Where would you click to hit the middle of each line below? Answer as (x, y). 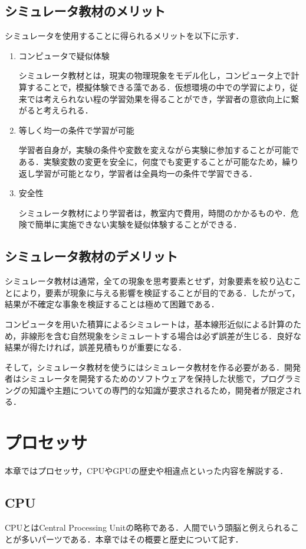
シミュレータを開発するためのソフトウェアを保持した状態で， (141, 379)
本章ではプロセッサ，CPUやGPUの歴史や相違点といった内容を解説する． (147, 471)
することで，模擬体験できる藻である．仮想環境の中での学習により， (158, 87)
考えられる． (68, 110)
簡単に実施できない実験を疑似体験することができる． (138, 224)
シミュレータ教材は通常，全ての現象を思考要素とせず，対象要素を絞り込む (149, 281)
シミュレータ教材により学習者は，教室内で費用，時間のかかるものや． (154, 212)
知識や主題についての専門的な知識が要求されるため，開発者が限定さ (161, 390)
